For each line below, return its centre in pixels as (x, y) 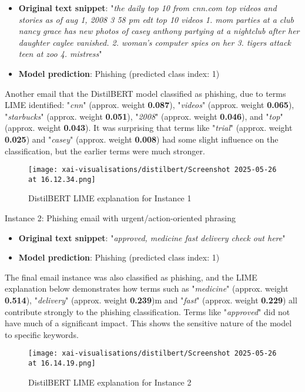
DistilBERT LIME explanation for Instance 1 (110, 198)
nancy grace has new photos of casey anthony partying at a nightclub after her (159, 31)
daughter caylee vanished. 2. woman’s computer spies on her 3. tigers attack (155, 42)
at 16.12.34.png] (62, 179)
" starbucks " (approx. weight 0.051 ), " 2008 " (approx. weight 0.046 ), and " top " (144, 116)
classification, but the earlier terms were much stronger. (105, 151)
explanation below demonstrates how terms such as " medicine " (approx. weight (147, 288)
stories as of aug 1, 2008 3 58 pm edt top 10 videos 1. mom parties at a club (156, 19)
